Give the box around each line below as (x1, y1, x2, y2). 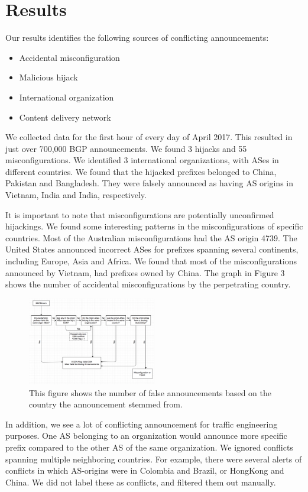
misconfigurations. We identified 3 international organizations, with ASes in (5, 154, 279, 166)
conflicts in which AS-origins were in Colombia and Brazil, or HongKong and (5, 464, 284, 477)
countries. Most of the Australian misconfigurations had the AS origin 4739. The (5, 231, 297, 244)
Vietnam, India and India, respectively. (5, 189, 147, 201)
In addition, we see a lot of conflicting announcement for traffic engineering (5, 417, 278, 430)
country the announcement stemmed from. (29, 398, 183, 410)
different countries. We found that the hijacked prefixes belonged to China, (5, 165, 277, 177)
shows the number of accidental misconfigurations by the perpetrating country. (5, 278, 291, 290)
